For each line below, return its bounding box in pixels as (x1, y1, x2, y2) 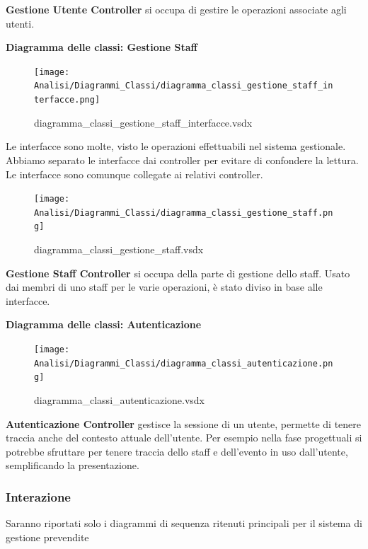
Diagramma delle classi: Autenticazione (6, 317, 202, 332)
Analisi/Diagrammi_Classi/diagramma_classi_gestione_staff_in (34, 81, 333, 91)
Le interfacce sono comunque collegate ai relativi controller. (6, 166, 263, 181)
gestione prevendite (6, 529, 89, 544)
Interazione (6, 487, 71, 505)
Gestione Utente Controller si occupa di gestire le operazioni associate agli (6, 2, 347, 16)
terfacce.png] (34, 95, 100, 105)
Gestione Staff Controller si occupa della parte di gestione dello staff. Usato (6, 265, 350, 280)
